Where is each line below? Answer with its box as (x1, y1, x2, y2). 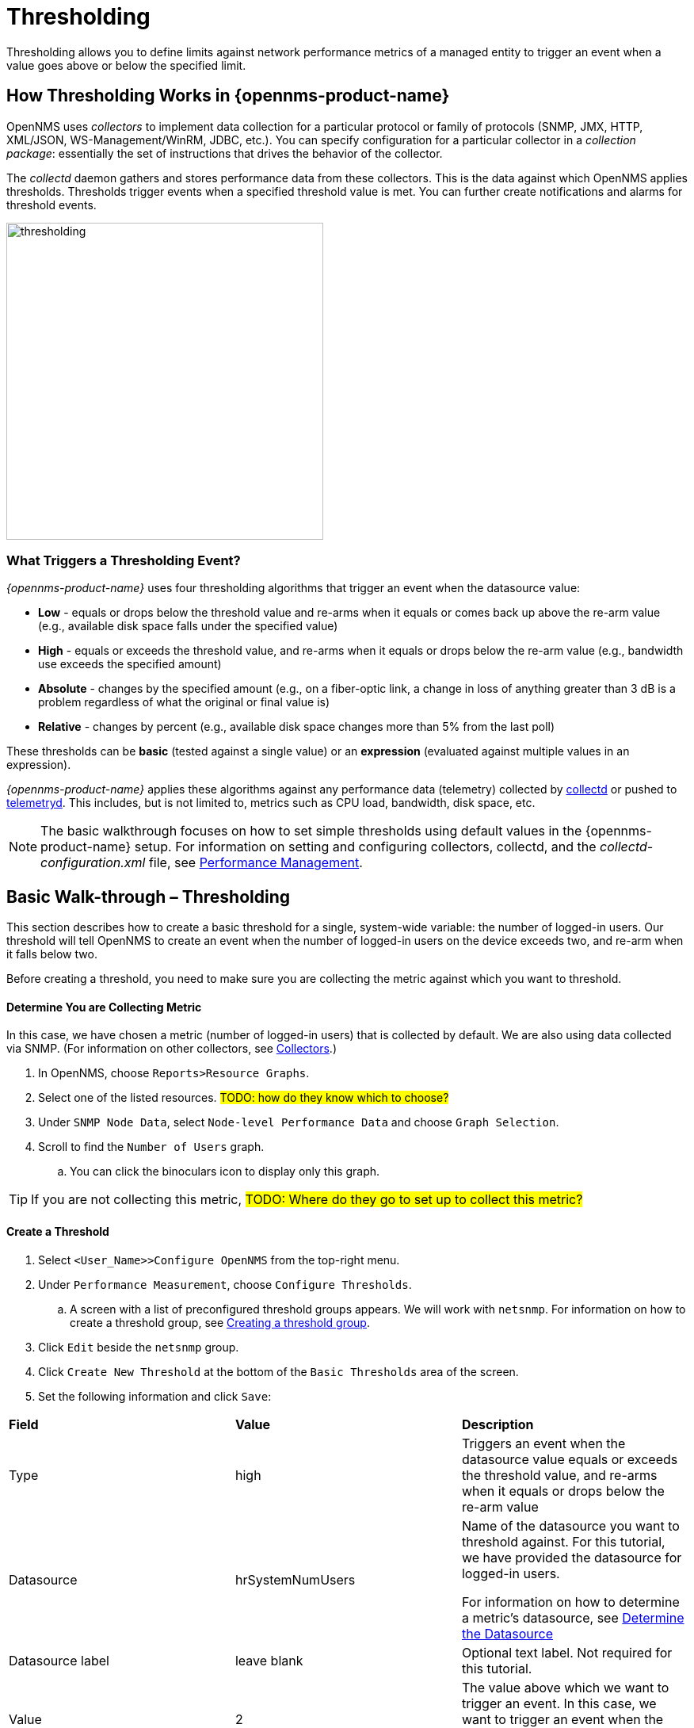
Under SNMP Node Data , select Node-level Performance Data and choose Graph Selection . (38, 1115, 559, 1130)
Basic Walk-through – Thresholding (6, 886, 291, 907)
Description (461, 1416, 534, 1432)
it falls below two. (6, 947, 97, 961)
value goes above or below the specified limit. (6, 58, 246, 72)
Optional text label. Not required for (461, 1644, 673, 1661)
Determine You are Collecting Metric (6, 1000, 202, 1014)
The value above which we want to (461, 1679, 669, 1696)
